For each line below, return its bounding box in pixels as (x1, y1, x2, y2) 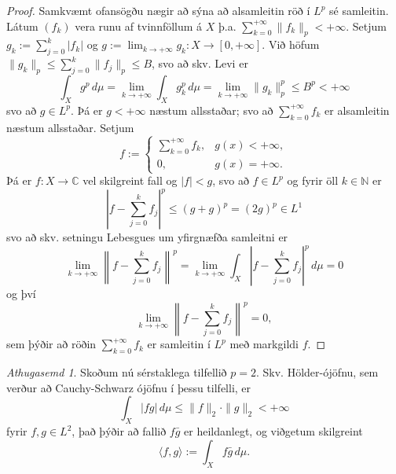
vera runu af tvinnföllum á (75, 17, 203, 34)
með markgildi (229, 336, 299, 352)
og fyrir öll (287, 172, 339, 189)
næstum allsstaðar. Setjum (6, 119, 134, 135)
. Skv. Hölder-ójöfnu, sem (255, 364, 379, 380)
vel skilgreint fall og (82, 172, 178, 189)
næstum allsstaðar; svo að (149, 101, 273, 118)
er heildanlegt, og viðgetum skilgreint (184, 423, 363, 439)
